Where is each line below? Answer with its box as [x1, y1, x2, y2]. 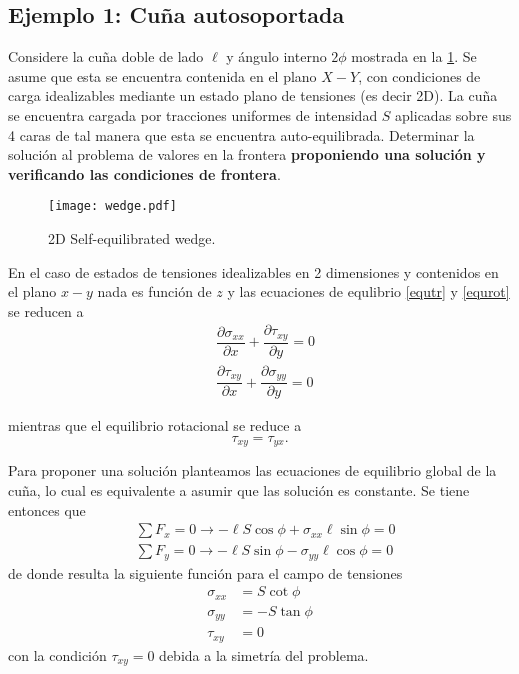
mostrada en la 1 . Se [351, 46, 477, 67]
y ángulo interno [226, 46, 327, 67]
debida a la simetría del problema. [159, 644, 369, 665]
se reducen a [8, 300, 84, 321]
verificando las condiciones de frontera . [8, 163, 281, 184]
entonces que [8, 499, 86, 520]
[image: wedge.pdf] [48, 199, 177, 214]
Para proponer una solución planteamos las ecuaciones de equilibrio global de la [8, 460, 497, 481]
